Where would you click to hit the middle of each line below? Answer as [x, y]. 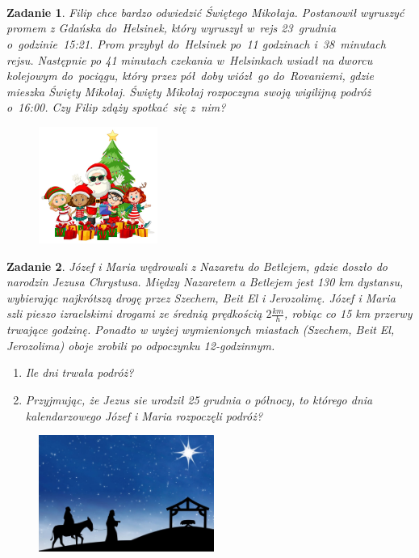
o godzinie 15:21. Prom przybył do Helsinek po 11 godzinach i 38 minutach [196, 43]
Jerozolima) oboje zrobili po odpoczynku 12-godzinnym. [141, 345]
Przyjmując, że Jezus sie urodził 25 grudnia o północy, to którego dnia [199, 399]
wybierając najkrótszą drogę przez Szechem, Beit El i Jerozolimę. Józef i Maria [201, 297]
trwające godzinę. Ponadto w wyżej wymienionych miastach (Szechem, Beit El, [201, 330]
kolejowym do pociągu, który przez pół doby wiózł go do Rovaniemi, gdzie [190, 76]
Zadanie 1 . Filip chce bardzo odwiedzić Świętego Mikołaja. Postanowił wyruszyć [205, 12]
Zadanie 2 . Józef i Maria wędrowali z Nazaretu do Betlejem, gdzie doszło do [197, 266]
